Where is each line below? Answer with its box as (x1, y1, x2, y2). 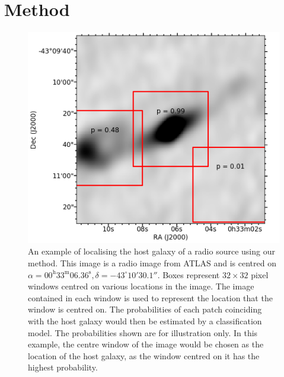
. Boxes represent (157, 268, 220, 281)
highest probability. (28, 361, 98, 373)
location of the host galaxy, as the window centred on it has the (28, 349, 260, 362)
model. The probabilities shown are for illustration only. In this (28, 326, 258, 339)
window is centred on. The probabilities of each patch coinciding (28, 303, 262, 315)
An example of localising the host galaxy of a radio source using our (28, 245, 275, 257)
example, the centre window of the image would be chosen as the (28, 338, 264, 350)
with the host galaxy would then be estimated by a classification (28, 314, 262, 327)
